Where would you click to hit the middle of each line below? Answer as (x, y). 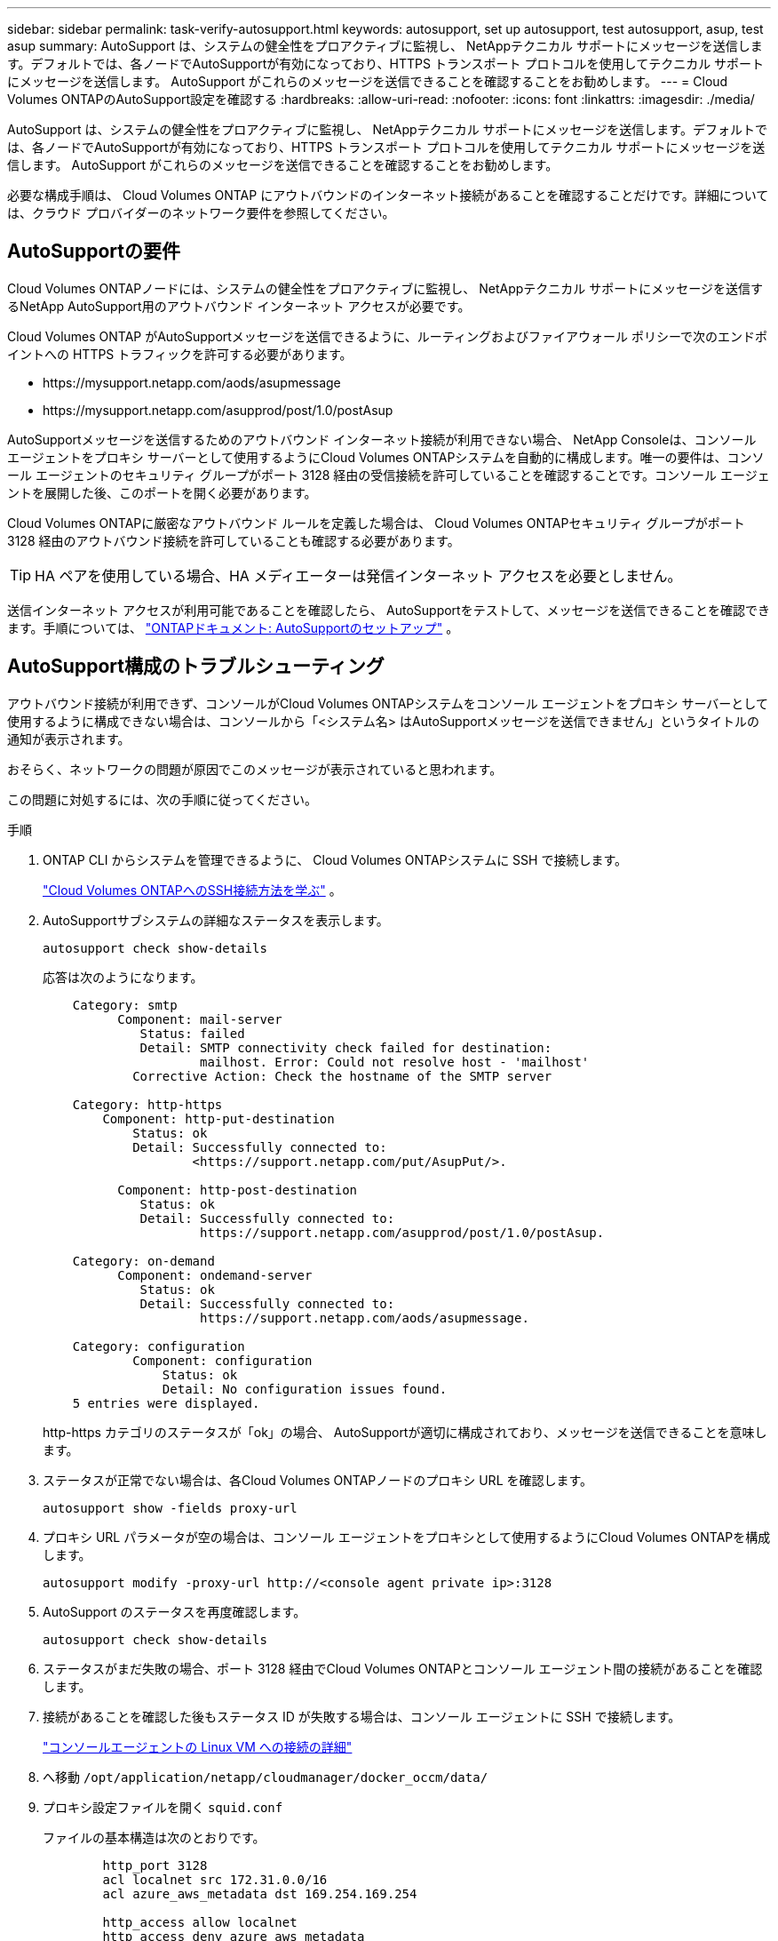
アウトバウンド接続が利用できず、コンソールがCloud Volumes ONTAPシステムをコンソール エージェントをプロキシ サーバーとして (388, 703)
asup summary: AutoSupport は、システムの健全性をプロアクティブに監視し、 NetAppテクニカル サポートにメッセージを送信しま (385, 46)
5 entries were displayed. (166, 1403)
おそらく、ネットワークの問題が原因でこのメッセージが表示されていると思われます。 (255, 769)
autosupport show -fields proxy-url (170, 1508)
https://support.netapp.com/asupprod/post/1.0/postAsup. (402, 1232)
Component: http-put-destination (218, 1118)
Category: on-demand (143, 1261)
